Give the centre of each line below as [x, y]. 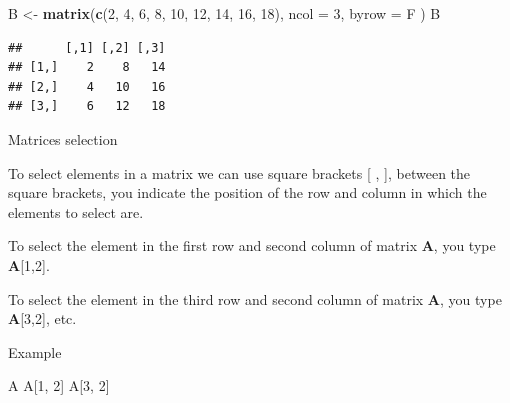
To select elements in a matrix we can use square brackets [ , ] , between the [239, 172]
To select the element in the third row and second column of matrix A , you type [255, 298]
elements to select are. [76, 211]
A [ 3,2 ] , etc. [42, 318]
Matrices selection [63, 138]
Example [35, 351]
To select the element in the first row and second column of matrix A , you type [252, 245]
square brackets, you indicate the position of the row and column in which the [247, 192]
